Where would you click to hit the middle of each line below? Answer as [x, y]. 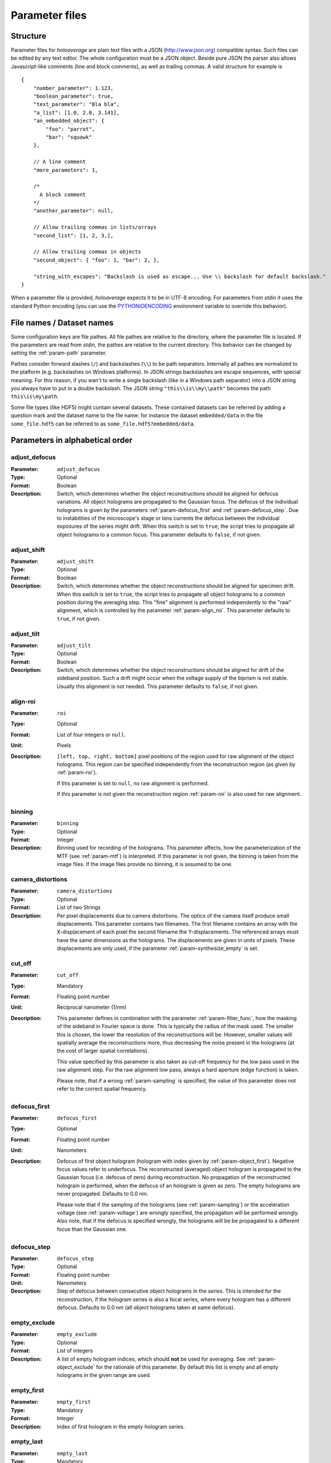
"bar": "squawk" [69, 137]
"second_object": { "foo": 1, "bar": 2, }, [96, 260]
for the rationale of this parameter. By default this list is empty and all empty [187, 1367]
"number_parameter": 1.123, [73, 88]
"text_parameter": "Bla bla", [76, 104]
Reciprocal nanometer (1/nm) [92, 1007]
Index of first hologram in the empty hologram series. [121, 1426]
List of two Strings [79, 908]
